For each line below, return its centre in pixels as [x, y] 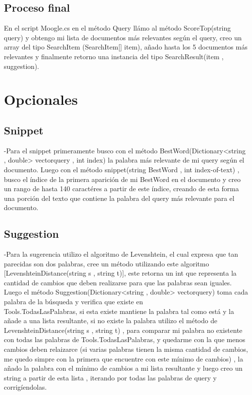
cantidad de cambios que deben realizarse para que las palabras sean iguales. [118, 282]
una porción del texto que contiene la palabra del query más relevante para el [119, 198]
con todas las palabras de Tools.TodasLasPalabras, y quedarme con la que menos [125, 339]
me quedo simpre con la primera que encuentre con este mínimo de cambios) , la [124, 358]
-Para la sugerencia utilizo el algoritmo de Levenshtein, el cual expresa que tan [121, 254]
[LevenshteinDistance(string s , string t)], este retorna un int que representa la [120, 273]
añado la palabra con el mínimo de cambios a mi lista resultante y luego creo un [123, 368]
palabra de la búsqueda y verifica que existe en [74, 302]
